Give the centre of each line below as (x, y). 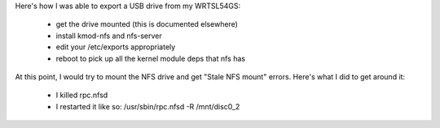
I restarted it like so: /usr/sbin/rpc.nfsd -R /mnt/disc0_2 (148, 106)
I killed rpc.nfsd (82, 95)
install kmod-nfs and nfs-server (109, 36)
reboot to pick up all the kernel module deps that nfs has (151, 58)
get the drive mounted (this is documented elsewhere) (147, 24)
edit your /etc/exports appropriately (116, 47)
